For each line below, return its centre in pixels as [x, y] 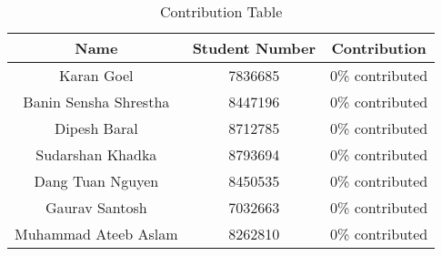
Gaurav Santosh [96, 207]
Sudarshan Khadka [96, 154]
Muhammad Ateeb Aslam [96, 234]
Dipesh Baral [96, 128]
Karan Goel [96, 75]
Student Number [254, 48]
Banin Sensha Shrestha [96, 102]
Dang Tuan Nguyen [96, 181]
